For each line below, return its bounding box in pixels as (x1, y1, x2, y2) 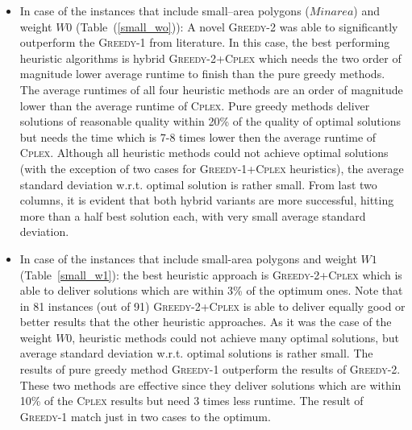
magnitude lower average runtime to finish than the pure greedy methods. (19, 65, 385, 82)
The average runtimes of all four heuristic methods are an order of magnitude (19, 81, 403, 97)
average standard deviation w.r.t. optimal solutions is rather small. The (19, 345, 373, 362)
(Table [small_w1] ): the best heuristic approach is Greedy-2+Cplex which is (19, 266, 402, 283)
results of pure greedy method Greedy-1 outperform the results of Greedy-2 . (19, 361, 401, 378)
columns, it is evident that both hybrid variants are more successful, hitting (19, 192, 394, 209)
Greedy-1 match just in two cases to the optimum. (19, 407, 271, 424)
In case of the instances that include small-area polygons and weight (19, 250, 357, 267)
